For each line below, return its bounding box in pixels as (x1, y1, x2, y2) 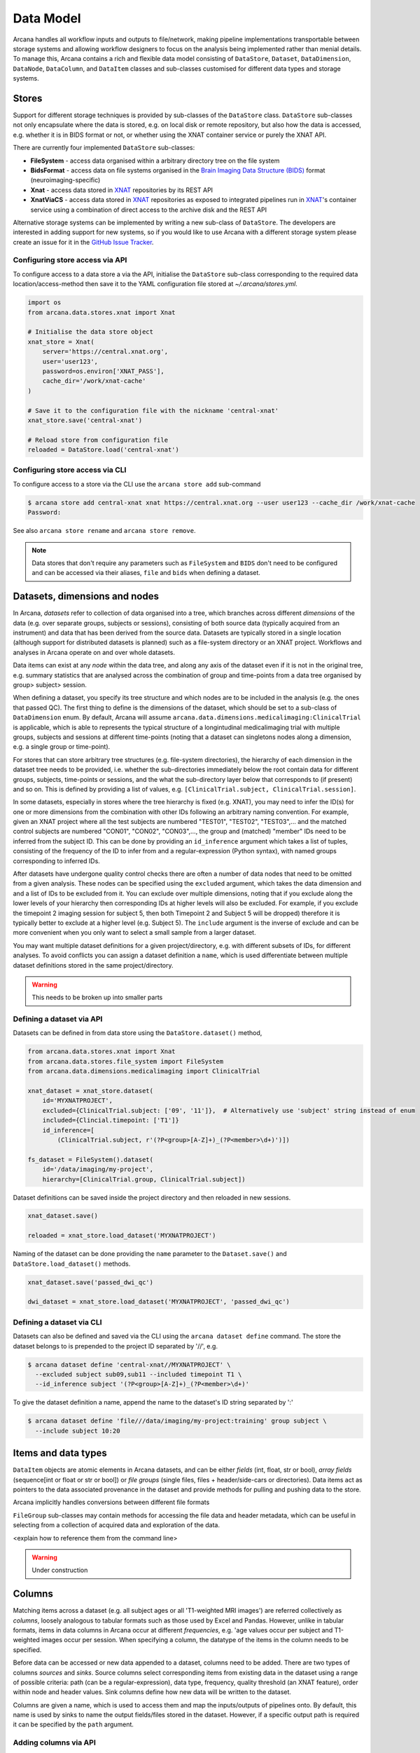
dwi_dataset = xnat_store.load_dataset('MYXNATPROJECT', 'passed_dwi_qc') (27, 1298, 290, 1306)
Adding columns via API (13, 1738, 96, 1747)
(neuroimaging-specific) (30, 176, 101, 184)
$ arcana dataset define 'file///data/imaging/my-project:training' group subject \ (27, 1417, 327, 1425)
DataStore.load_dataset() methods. (13, 1259, 131, 1268)
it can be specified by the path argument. (13, 1720, 134, 1728)
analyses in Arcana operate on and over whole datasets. (13, 648, 175, 656)
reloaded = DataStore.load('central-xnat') (27, 446, 180, 454)
